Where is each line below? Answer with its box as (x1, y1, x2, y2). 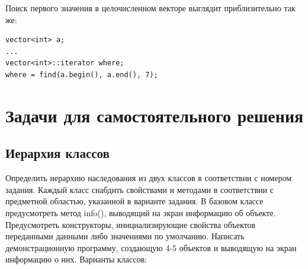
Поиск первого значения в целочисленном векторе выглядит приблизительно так (5, 2, 296, 14)
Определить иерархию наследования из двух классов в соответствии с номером (5, 172, 292, 184)
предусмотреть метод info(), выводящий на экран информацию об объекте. (5, 206, 276, 219)
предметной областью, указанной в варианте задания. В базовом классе (5, 195, 264, 207)
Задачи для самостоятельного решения (5, 103, 304, 127)
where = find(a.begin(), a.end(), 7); (5, 70, 158, 79)
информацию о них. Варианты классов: (5, 253, 147, 265)
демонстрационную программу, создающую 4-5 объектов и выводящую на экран (5, 241, 297, 254)
